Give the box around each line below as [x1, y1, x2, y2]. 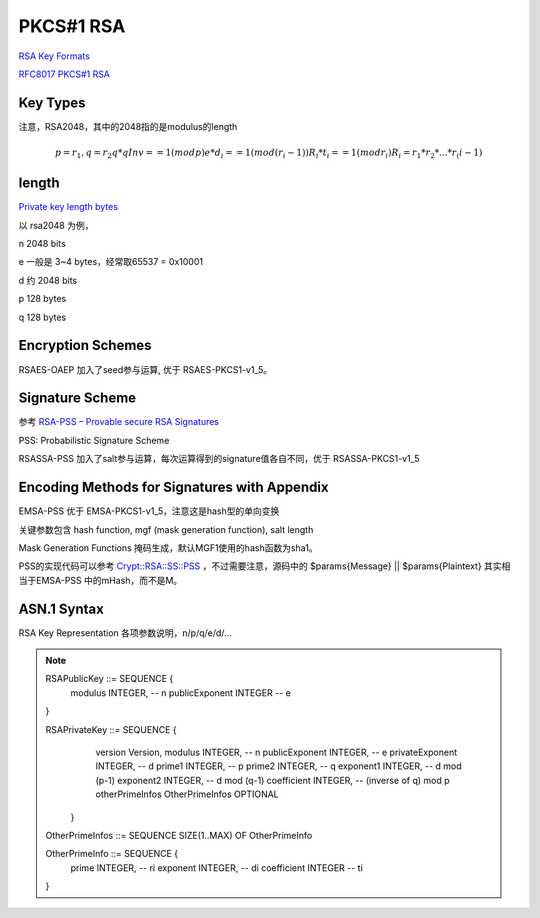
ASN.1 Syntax [18, 600, 104, 617]
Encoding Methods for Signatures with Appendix [18, 479, 329, 496]
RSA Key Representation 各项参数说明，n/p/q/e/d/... [18, 626, 232, 639]
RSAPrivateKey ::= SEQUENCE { [45, 723, 177, 735]
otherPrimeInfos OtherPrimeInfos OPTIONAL [95, 788, 279, 800]
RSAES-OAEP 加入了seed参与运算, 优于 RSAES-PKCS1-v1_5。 [18, 363, 273, 375]
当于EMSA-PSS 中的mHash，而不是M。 [18, 574, 183, 586]
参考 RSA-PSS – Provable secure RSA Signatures [18, 416, 220, 428]
